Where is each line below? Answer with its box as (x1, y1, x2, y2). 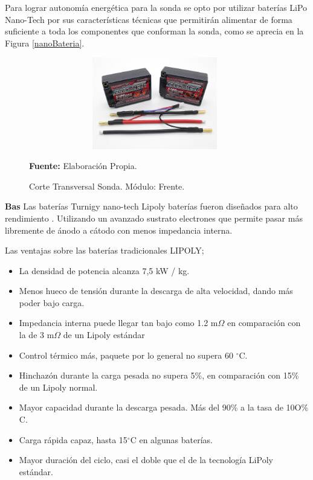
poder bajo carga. (19, 296, 85, 309)
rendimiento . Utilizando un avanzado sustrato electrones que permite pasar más (5, 211, 303, 224)
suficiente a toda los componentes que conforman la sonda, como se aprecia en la (5, 25, 304, 37)
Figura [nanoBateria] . (5, 36, 85, 49)
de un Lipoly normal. (19, 380, 98, 393)
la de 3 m (19, 328, 54, 341)
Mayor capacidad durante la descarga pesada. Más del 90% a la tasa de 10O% (19, 401, 309, 414)
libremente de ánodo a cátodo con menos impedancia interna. (5, 223, 233, 236)
